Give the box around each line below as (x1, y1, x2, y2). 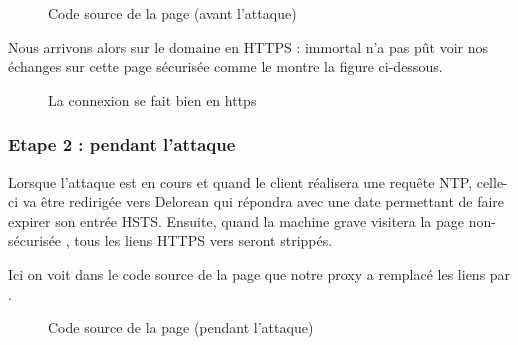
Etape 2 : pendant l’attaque (8, 132, 236, 157)
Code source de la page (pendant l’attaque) (48, 317, 314, 338)
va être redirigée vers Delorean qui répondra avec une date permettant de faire (22, 191, 505, 212)
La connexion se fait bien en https (48, 89, 257, 110)
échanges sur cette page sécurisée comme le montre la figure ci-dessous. (8, 56, 443, 77)
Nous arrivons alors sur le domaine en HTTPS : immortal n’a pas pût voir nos (8, 36, 489, 57)
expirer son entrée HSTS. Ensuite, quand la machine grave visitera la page (8, 210, 465, 231)
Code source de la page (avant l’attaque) (48, 3, 297, 23)
